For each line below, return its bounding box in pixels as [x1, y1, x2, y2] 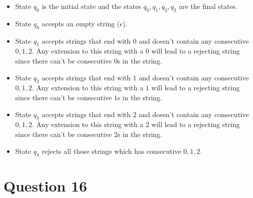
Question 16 [3, 175, 87, 196]
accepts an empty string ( [41, 18, 120, 28]
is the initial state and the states [41, 1, 141, 11]
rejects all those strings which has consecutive [41, 145, 181, 156]
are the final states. [179, 1, 238, 11]
